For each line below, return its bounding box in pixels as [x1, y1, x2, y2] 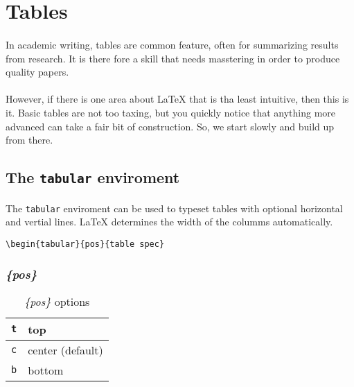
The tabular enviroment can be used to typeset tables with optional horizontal [6, 200, 343, 215]
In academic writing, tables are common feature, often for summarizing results [6, 37, 339, 51]
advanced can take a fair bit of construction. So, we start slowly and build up [6, 119, 335, 133]
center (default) [28, 341, 103, 358]
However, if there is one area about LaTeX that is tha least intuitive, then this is [6, 92, 349, 106]
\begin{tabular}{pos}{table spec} [6, 239, 165, 249]
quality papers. [6, 64, 69, 79]
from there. [6, 132, 53, 147]
